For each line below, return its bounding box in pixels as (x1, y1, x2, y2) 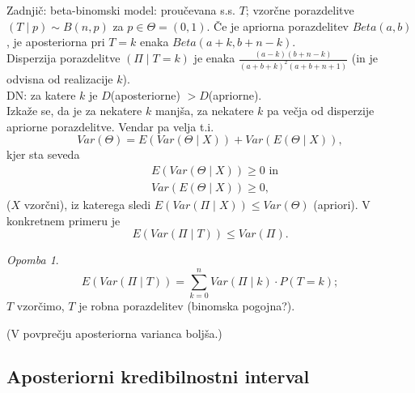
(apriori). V (313, 196, 371, 212)
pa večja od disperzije (266, 102, 375, 119)
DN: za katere (6, 86, 76, 103)
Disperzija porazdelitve (6, 49, 121, 66)
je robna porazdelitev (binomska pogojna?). (78, 297, 295, 314)
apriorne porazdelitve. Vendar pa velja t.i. (6, 117, 214, 135)
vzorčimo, (16, 297, 65, 314)
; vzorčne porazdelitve (245, 2, 354, 18)
